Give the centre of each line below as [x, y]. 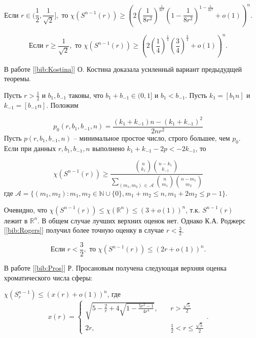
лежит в [16, 220]
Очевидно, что [26, 209]
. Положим [62, 105]
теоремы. [18, 78]
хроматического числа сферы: [48, 277]
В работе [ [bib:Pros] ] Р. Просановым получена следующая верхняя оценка [115, 268]
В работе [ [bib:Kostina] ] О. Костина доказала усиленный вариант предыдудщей [123, 69]
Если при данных [30, 148]
